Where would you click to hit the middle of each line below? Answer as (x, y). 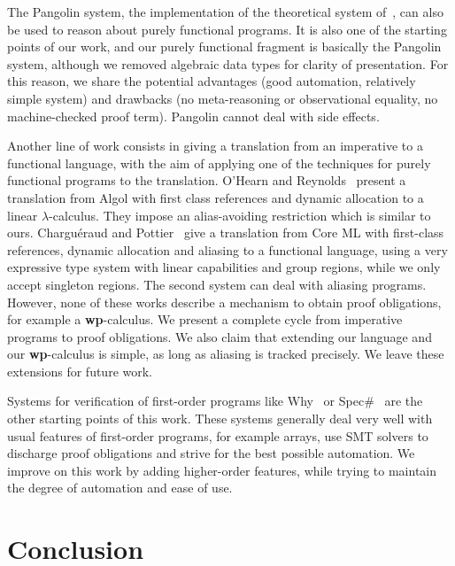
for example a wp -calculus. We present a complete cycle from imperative (205, 319)
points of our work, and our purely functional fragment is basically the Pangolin (224, 47)
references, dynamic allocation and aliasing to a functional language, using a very (227, 249)
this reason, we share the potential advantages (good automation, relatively (212, 81)
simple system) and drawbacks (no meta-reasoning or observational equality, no (223, 98)
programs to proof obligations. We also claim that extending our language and (220, 336)
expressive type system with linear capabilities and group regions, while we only (224, 267)
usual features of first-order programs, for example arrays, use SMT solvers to (218, 435)
